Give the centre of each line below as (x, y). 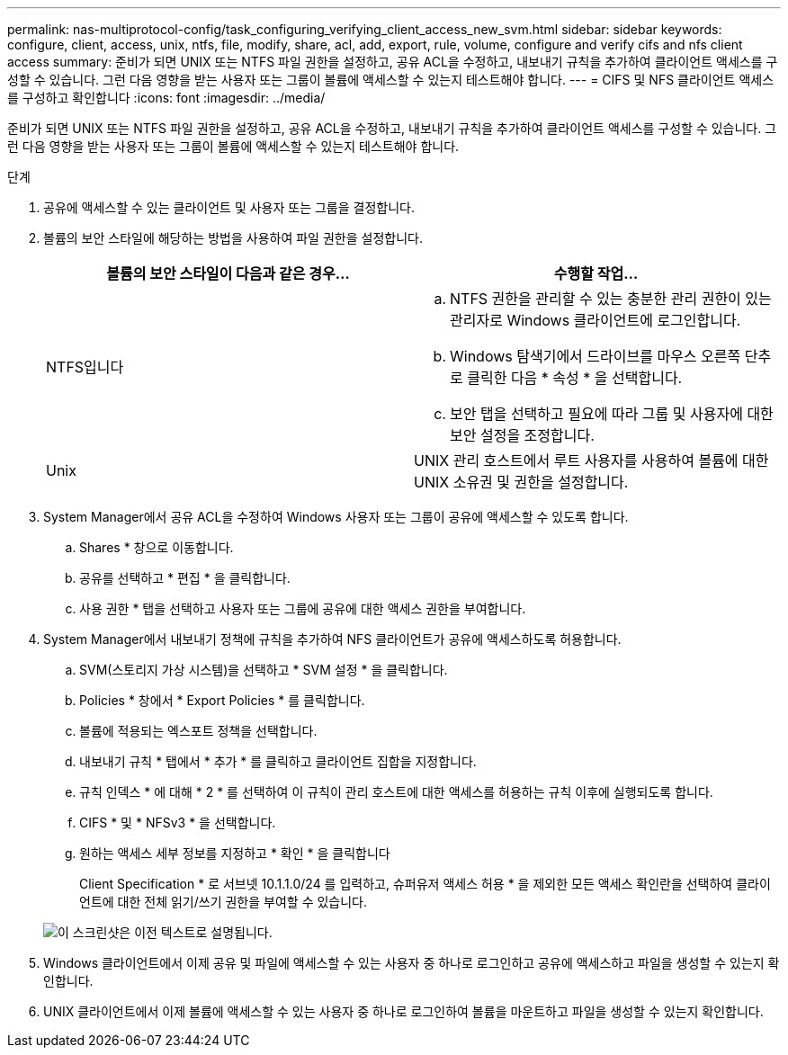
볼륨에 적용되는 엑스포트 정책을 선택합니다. (198, 731)
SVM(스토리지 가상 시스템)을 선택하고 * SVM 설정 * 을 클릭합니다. (264, 670)
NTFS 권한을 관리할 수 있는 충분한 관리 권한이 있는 (611, 299)
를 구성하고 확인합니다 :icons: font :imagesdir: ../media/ (166, 98)
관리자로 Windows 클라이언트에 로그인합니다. (595, 320)
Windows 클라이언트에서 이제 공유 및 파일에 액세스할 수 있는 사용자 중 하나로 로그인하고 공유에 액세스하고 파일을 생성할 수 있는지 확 (412, 963)
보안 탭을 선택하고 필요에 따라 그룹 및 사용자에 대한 (612, 414)
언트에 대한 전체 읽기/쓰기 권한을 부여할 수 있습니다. (223, 902)
